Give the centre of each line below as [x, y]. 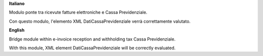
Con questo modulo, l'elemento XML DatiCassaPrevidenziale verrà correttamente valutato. [100, 21]
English [17, 30]
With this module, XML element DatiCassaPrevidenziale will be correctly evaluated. [92, 48]
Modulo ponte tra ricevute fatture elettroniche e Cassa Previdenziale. [78, 13]
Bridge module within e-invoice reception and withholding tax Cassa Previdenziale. [92, 39]
